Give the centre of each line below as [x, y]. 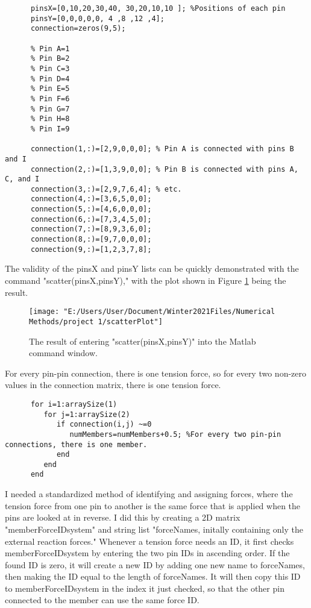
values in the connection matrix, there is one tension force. [113, 385]
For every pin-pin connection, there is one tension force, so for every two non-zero [156, 373]
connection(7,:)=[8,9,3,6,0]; [91, 229]
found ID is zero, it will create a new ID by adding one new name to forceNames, [155, 564]
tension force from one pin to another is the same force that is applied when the [153, 505]
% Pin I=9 [50, 129]
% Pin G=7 [50, 109]
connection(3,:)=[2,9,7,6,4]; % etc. [106, 189]
